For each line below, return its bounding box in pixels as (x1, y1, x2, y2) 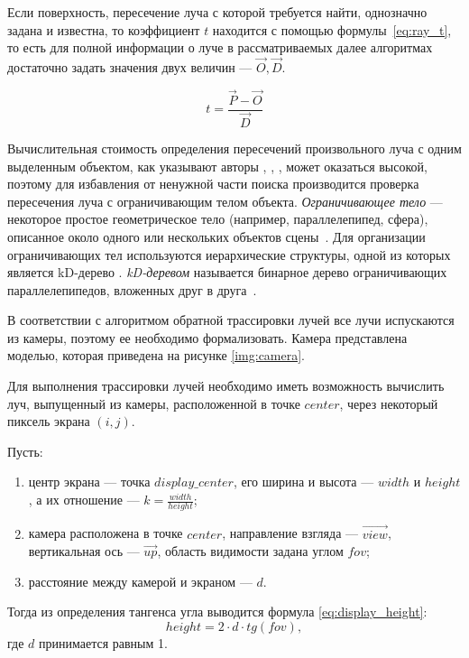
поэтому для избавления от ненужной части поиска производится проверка (7, 174, 419, 193)
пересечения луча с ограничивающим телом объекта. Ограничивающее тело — (7, 191, 443, 210)
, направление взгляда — (222, 524, 359, 542)
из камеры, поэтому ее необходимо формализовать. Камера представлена (7, 328, 408, 347)
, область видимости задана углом (157, 542, 344, 561)
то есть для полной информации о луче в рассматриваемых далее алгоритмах (7, 38, 433, 57)
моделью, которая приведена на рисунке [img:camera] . (7, 346, 306, 365)
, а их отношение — (28, 490, 140, 509)
